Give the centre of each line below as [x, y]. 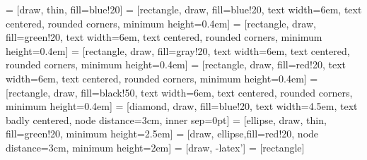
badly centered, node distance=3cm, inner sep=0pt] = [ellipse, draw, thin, [166, 119]
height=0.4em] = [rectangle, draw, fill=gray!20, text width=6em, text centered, [178, 50]
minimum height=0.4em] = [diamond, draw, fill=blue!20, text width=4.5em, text [182, 106]
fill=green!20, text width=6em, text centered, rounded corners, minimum [164, 37]
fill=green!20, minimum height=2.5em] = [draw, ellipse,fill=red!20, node [162, 134]
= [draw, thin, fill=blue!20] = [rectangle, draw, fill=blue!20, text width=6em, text [184, 9]
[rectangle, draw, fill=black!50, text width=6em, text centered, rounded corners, [179, 92]
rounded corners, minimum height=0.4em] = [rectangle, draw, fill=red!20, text [176, 64]
